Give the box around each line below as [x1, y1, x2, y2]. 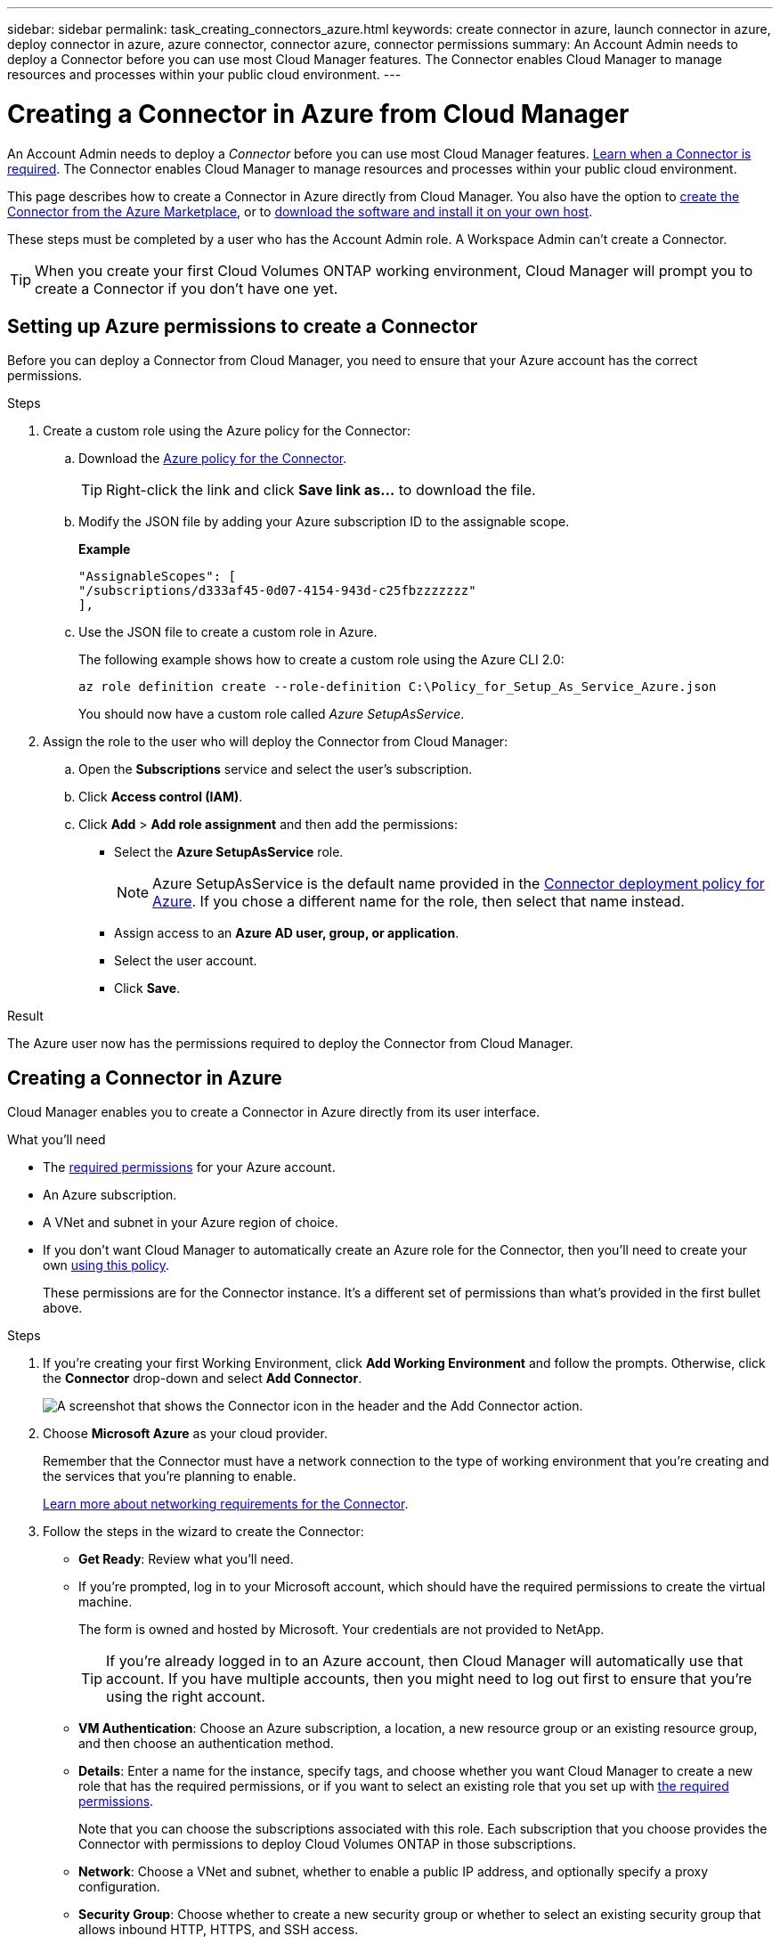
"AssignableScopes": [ [78, 569, 237, 584]
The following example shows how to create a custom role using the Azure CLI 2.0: [78, 652, 565, 668]
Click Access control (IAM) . [78, 789, 243, 805]
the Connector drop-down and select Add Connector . [43, 1371, 362, 1387]
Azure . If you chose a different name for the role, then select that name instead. [152, 892, 685, 911]
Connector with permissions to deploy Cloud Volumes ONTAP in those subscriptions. [78, 1836, 577, 1852]
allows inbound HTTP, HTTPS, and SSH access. [78, 1922, 359, 1938]
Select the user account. [114, 953, 257, 969]
